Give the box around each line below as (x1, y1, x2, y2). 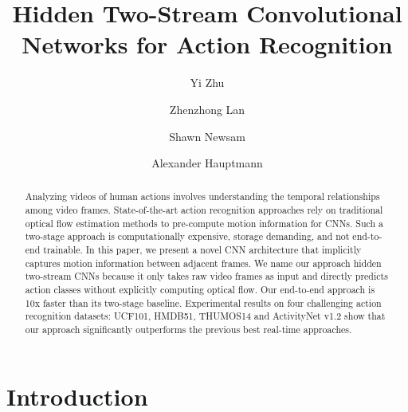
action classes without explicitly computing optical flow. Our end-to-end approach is (25, 283, 375, 296)
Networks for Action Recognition (22, 28, 393, 61)
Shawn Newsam (169, 128, 245, 144)
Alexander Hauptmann (151, 155, 263, 171)
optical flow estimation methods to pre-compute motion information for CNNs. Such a (25, 216, 383, 230)
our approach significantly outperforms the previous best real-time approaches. (25, 323, 352, 336)
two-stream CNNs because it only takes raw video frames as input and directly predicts (25, 269, 388, 283)
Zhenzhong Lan (169, 100, 245, 117)
